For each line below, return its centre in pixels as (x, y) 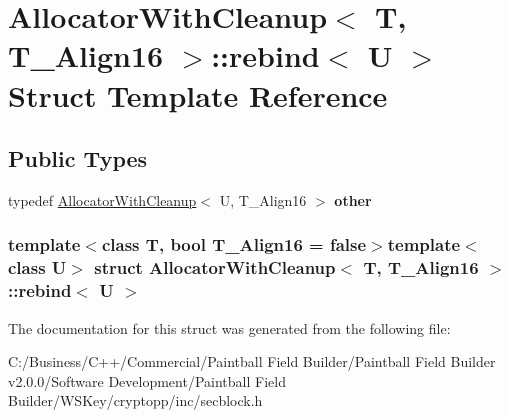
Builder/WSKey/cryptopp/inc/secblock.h (135, 400)
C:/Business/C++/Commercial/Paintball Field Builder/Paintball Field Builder (252, 361)
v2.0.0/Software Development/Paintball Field (147, 380)
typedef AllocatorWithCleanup (102, 199)
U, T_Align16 (263, 199)
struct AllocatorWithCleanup (215, 267)
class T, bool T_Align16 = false (234, 244)
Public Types (78, 158)
